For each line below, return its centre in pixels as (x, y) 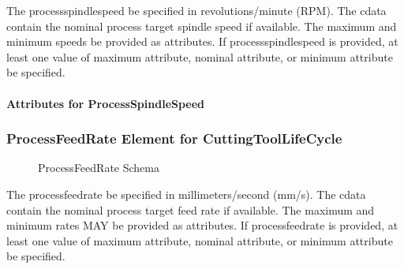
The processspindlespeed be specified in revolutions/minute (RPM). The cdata (196, 10)
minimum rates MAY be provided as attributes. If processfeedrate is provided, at (202, 225)
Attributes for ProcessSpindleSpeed (106, 103)
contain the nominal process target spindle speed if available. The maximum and (202, 26)
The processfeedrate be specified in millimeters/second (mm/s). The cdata (186, 194)
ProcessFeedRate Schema (99, 168)
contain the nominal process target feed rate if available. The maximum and (191, 209)
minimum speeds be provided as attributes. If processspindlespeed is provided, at (202, 41)
